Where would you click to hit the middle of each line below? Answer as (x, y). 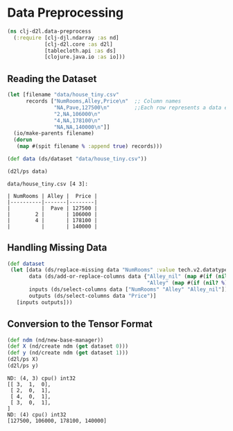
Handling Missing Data (57, 248)
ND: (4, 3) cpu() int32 (42, 378)
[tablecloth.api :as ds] (80, 51)
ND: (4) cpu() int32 (37, 414)
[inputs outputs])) (44, 302)
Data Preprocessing (66, 13)
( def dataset (26, 264)
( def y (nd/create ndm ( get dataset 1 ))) (68, 353)
